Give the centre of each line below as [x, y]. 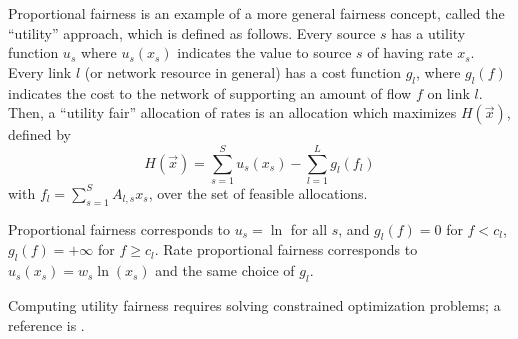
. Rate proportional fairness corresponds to [286, 249]
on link [448, 92]
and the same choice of [225, 270]
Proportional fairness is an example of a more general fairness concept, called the [256, 13]
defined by [40, 134]
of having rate [410, 52]
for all [309, 228]
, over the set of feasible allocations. [258, 192]
